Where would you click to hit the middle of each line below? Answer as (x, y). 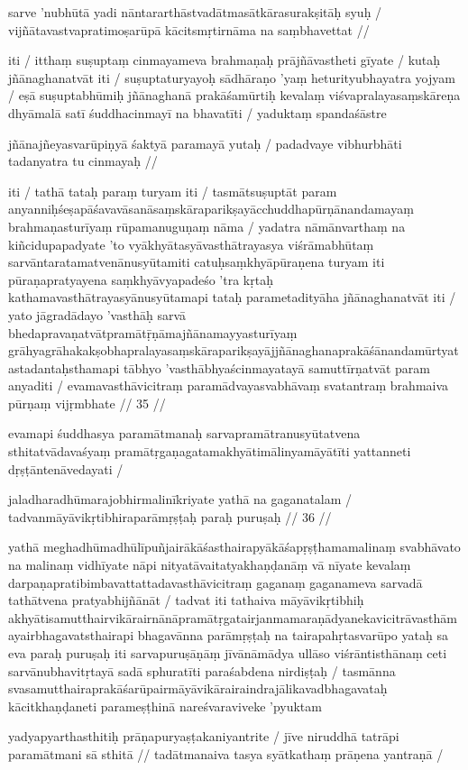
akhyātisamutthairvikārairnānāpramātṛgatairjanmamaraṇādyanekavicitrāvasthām (233, 617)
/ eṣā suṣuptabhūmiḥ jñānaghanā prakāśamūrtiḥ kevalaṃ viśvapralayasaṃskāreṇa (234, 95)
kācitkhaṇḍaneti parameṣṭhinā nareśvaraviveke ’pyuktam (165, 706)
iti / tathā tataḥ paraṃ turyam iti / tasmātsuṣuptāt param (173, 191)
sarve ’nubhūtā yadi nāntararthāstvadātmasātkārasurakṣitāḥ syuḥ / (195, 12)
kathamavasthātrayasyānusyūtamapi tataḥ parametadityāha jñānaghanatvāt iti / (232, 297)
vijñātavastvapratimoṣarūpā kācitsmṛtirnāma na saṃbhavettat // (189, 29)
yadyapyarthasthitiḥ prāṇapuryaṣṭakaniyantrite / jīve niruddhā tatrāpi (204, 736)
